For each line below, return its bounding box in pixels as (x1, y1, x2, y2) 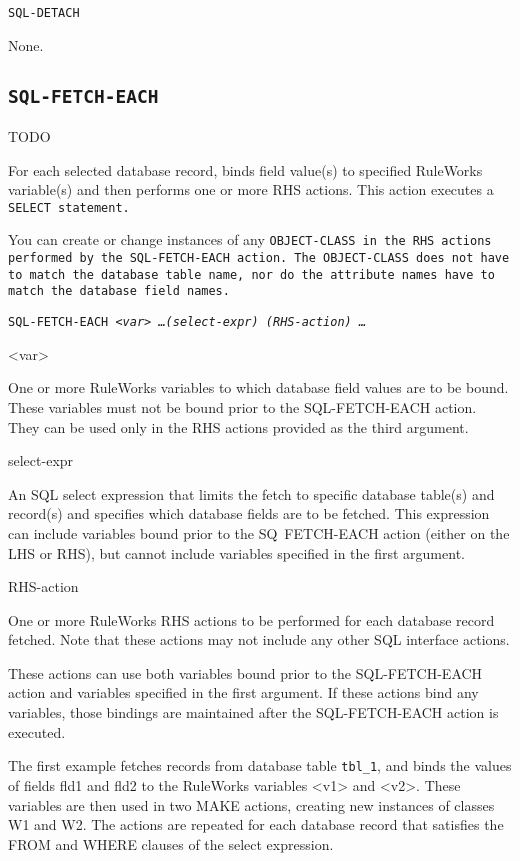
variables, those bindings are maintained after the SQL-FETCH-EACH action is (8, 702, 499, 723)
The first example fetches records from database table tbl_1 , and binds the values (8, 755, 512, 776)
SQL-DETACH (8, 6, 80, 20)
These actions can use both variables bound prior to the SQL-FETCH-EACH (8, 662, 483, 683)
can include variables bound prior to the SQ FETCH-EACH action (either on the (8, 522, 510, 543)
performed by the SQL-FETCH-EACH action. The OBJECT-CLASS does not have (8, 251, 510, 266)
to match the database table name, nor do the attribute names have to (8, 267, 495, 282)
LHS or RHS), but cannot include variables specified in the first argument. (8, 542, 465, 563)
